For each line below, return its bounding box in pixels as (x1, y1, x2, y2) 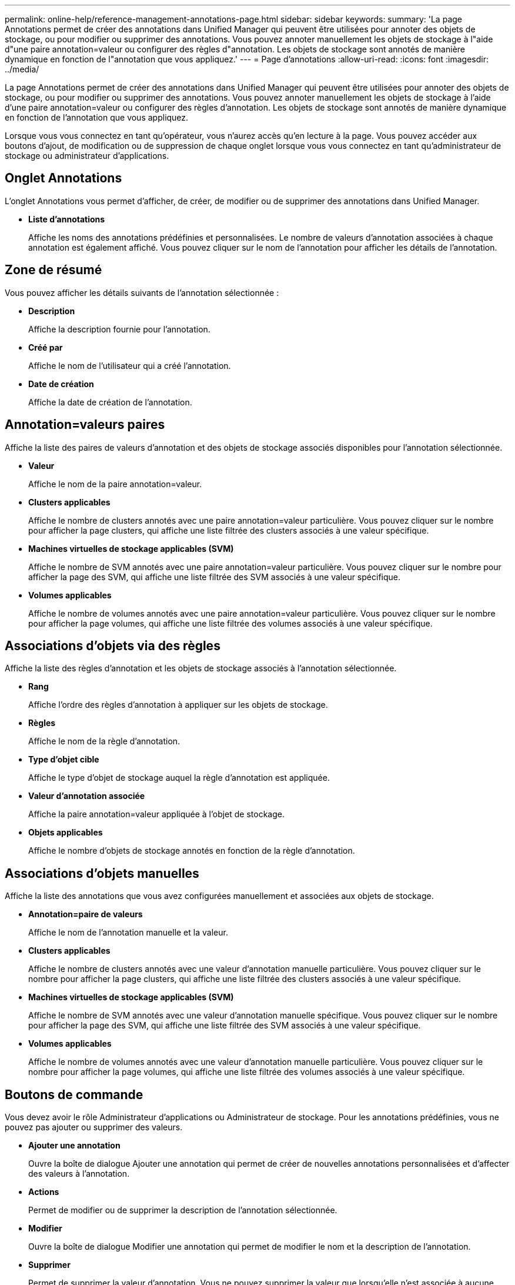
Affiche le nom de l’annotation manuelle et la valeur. (28, 927, 228, 938)
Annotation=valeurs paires (5, 417, 165, 432)
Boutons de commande (5, 1087, 143, 1102)
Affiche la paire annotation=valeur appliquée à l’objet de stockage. (28, 809, 285, 820)
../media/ (5, 64, 39, 74)
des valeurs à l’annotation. (28, 1169, 130, 1179)
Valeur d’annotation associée (28, 791, 145, 801)
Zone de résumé (5, 262, 102, 278)
